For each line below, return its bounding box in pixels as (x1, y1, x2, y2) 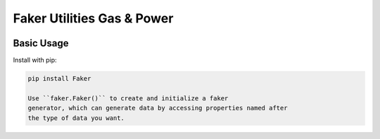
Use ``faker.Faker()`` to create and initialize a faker (27, 94, 229, 102)
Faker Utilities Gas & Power (13, 11, 174, 26)
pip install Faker (27, 74, 91, 83)
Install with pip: (13, 56, 57, 65)
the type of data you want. (27, 114, 125, 122)
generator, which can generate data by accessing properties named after (27, 104, 288, 112)
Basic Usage (13, 37, 69, 49)
